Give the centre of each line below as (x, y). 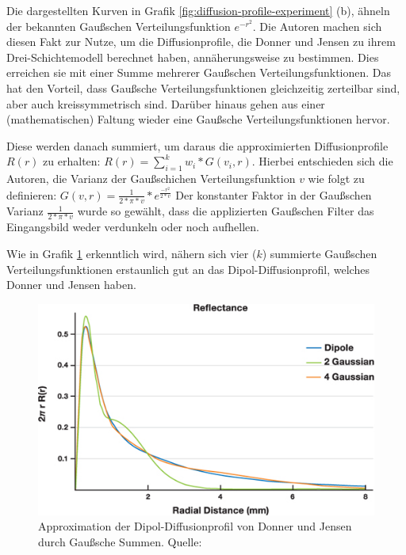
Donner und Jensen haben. (71, 285)
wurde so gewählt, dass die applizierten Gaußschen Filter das (226, 211)
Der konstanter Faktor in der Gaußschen (274, 194)
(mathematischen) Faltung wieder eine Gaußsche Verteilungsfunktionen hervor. (198, 119)
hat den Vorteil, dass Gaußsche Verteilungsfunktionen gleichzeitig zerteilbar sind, (203, 87)
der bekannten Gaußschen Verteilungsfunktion (119, 26)
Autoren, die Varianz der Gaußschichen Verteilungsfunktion (151, 179)
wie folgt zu (336, 179)
